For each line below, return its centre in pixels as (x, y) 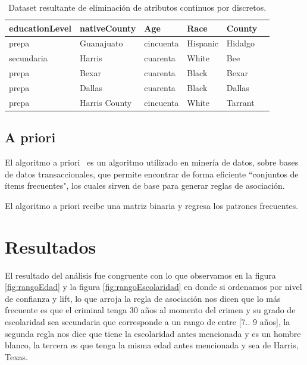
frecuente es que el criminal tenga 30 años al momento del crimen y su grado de (150, 310)
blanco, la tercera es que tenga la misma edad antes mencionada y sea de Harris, (152, 345)
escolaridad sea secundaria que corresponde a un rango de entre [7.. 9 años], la (148, 321)
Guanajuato (101, 43)
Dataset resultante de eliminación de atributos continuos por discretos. (137, 7)
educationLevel (40, 28)
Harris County (106, 102)
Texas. (16, 356)
